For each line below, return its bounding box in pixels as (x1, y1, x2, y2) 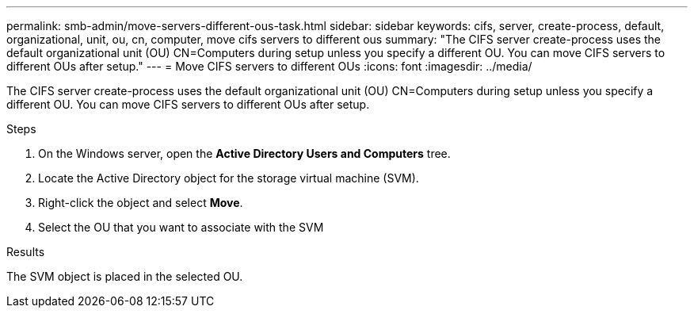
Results (6, 245, 45, 258)
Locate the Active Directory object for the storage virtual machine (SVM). (38, 171, 419, 185)
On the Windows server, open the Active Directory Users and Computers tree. (38, 147, 451, 160)
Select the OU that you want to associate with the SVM (38, 220, 324, 234)
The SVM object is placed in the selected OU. (6, 270, 243, 283)
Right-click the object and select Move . (38, 196, 243, 209)
